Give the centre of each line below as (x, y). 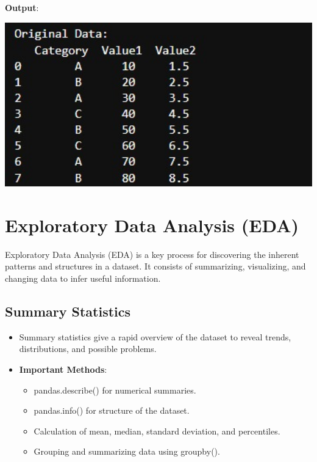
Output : (22, 7)
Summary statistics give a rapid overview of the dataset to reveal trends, (155, 336)
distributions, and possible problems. (88, 349)
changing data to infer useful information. (83, 278)
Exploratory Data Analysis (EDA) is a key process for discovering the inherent (152, 254)
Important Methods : (63, 369)
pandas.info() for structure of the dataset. (112, 410)
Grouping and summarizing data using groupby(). (127, 451)
